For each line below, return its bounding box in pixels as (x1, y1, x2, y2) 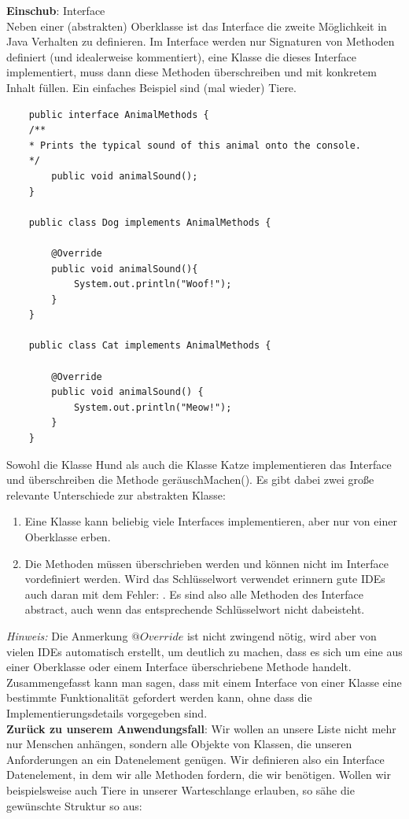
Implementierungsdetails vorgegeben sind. (6, 704, 208, 721)
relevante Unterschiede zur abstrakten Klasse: (6, 486, 226, 503)
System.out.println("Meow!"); (73, 401, 232, 413)
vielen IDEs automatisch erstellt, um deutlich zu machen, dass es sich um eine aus (6, 643, 403, 659)
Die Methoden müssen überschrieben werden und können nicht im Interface (24, 555, 389, 571)
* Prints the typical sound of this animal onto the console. (28, 139, 362, 151)
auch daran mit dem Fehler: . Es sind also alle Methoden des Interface (24, 585, 363, 602)
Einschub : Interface (6, 2, 105, 18)
